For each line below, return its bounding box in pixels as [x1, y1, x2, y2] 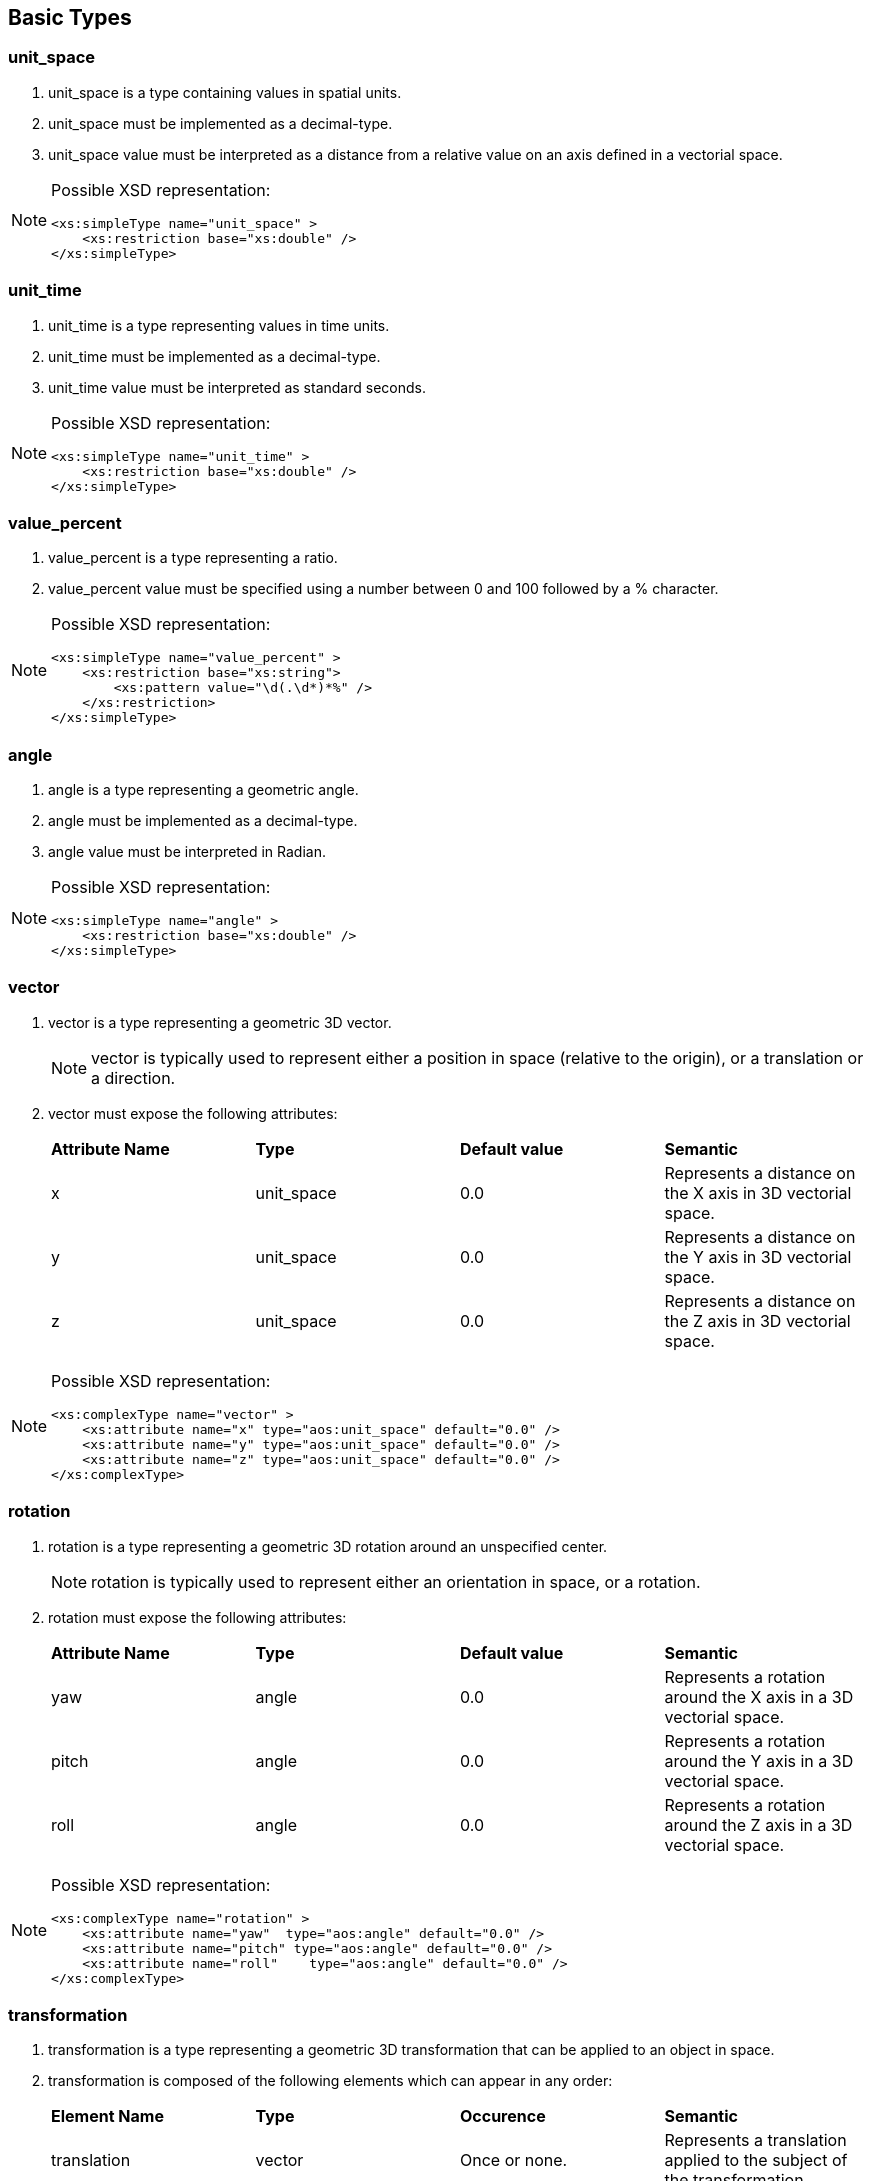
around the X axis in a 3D [664, 1686, 854, 1707]
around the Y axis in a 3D [664, 1750, 854, 1771]
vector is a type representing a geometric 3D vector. [48, 1013, 392, 1031]
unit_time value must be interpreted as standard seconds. [48, 378, 426, 396]
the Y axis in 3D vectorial [664, 1246, 852, 1267]
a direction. [91, 1067, 176, 1088]
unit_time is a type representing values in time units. [48, 316, 390, 334]
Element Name [51, 2106, 164, 2127]
